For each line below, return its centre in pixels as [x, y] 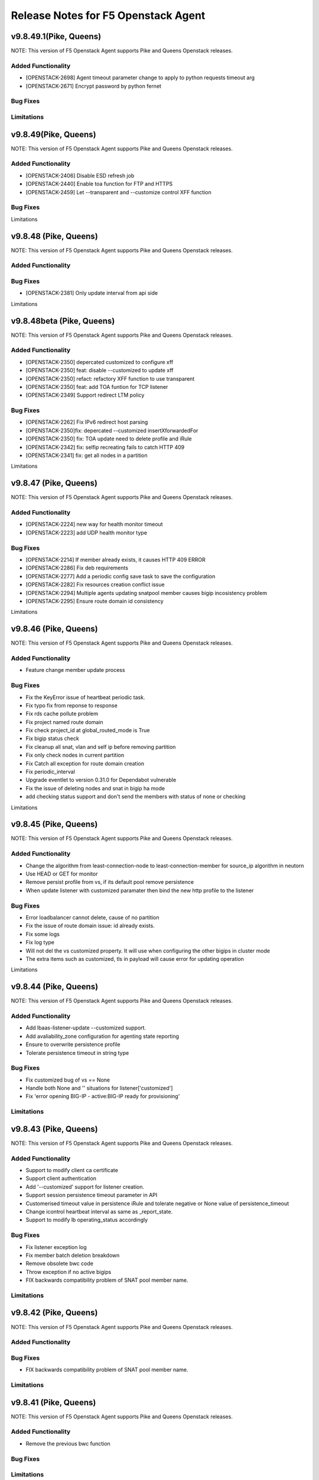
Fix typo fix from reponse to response [71, 705]
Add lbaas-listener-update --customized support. [86, 1028]
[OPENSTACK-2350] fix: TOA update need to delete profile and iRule [109, 439]
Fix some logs [43, 934]
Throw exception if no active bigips [69, 1272]
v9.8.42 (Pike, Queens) [54, 1313]
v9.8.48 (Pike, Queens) [55, 236]
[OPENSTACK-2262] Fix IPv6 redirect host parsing [87, 422]
